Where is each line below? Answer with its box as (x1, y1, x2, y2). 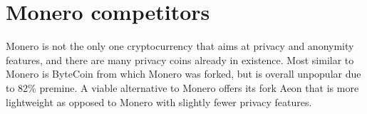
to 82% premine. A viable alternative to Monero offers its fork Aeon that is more (6, 80, 359, 95)
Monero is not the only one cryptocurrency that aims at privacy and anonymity (6, 38, 354, 53)
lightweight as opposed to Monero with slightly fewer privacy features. (6, 94, 312, 109)
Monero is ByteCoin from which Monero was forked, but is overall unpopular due (6, 66, 361, 81)
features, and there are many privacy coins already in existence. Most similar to (6, 52, 354, 67)
